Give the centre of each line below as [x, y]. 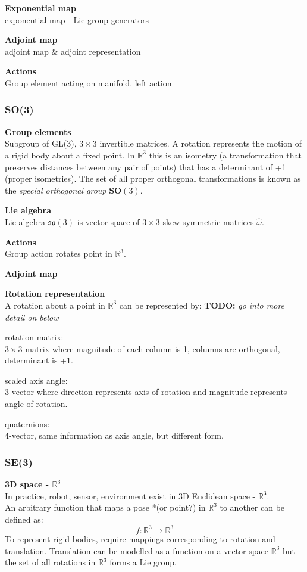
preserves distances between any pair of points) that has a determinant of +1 [145, 167]
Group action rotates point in [59, 254]
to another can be [252, 507]
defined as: [24, 519]
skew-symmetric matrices [208, 221]
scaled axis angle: [36, 380]
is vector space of [108, 221]
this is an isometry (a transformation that [225, 155]
